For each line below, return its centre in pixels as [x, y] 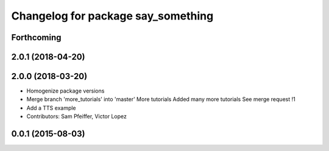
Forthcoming [36, 37]
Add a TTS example [51, 108]
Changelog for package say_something [112, 16]
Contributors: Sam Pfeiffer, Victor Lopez [77, 116]
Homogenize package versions [65, 91]
